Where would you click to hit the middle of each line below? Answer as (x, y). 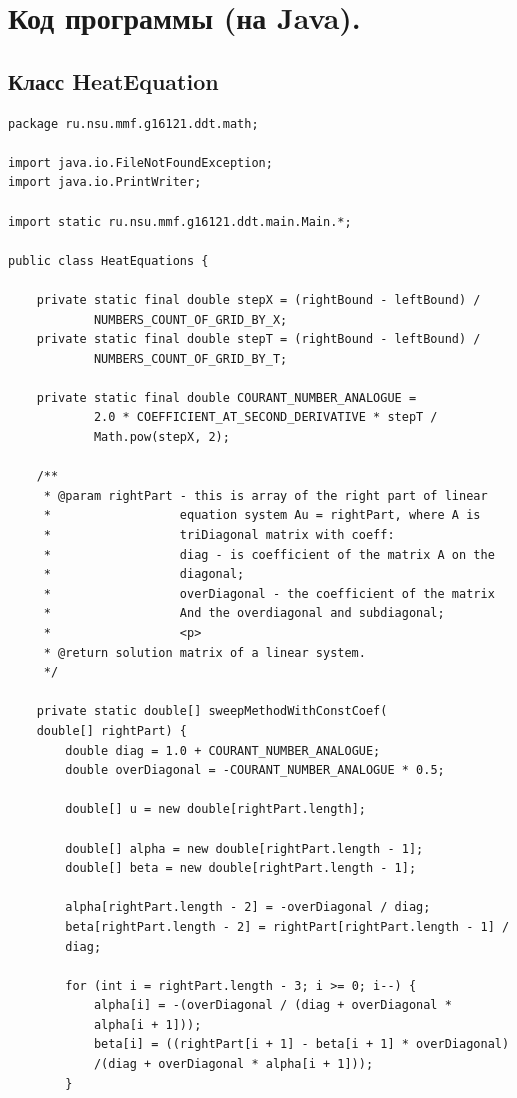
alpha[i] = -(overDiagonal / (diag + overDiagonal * (272, 1005)
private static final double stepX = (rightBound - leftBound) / (258, 299)
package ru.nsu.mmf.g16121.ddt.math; (133, 123)
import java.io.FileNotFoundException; (140, 162)
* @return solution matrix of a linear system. (204, 652)
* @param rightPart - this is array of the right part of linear (265, 495)
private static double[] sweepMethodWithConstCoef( (212, 711)
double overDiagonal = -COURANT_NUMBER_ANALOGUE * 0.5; (255, 770)
